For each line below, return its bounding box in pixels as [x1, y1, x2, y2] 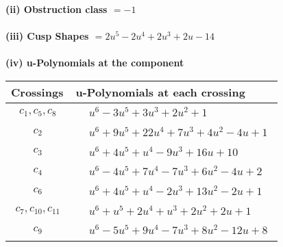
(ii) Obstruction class [5, 2, 108, 16]
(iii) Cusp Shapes [5, 29, 89, 43]
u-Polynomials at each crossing [75, 83, 245, 100]
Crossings [11, 83, 64, 100]
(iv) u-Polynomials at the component [5, 55, 184, 70]
